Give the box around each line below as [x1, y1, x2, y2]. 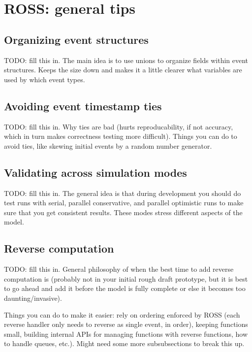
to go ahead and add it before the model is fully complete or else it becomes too [4, 283, 246, 293]
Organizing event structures [4, 32, 149, 47]
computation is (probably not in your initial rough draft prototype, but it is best [4, 273, 248, 284]
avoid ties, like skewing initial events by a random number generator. [4, 140, 212, 151]
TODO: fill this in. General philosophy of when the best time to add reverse [4, 264, 234, 274]
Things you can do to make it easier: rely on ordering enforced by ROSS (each [4, 309, 240, 320]
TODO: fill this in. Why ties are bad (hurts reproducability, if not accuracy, [4, 121, 233, 131]
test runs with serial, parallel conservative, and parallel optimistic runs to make [4, 197, 244, 208]
